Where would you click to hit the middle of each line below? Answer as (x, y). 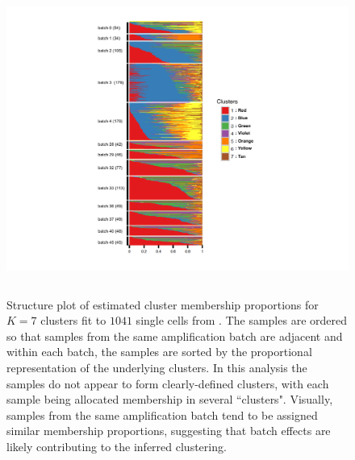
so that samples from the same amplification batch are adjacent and (175, 336)
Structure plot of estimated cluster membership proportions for (163, 304)
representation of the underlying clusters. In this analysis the (157, 367)
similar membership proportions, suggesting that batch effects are (169, 431)
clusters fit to (73, 320)
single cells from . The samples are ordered (241, 320)
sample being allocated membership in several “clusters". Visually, (170, 399)
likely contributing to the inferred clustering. (117, 446)
